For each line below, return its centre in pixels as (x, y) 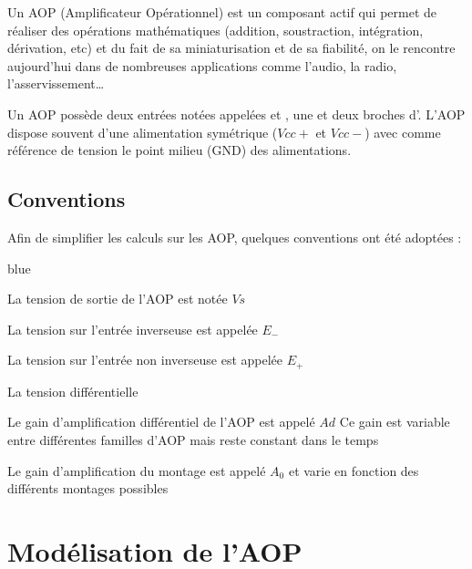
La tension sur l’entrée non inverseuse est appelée (145, 360)
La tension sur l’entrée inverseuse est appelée (133, 329)
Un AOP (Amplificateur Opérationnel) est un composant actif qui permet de (222, 12)
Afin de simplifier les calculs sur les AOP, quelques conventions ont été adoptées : (235, 237)
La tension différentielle (73, 391)
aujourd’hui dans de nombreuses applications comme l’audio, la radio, (202, 65)
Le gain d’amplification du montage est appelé (137, 470)
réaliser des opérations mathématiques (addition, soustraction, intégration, (215, 30)
